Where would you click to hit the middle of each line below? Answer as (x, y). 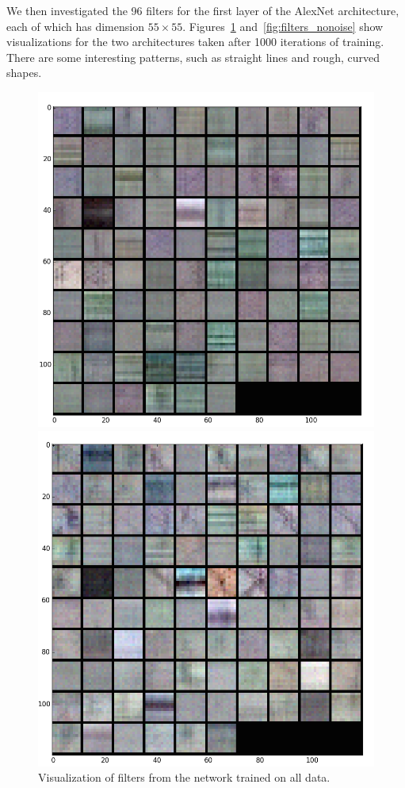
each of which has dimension (75, 26)
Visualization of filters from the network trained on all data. (184, 777)
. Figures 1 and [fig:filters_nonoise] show (283, 26)
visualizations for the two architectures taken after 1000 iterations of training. (195, 42)
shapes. (24, 73)
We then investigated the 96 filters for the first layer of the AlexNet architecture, (203, 10)
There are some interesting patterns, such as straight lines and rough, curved (193, 57)
